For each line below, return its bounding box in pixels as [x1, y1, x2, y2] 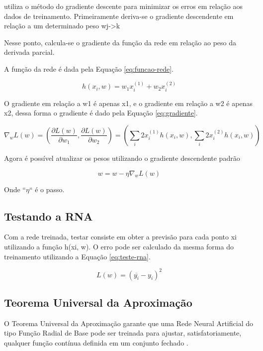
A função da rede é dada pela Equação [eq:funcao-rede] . [4, 63, 174, 74]
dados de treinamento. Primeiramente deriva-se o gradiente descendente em [4, 10, 234, 21]
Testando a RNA [4, 208, 93, 224]
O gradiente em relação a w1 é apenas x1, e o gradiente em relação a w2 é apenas [4, 98, 253, 108]
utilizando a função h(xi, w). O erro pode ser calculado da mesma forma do [4, 241, 234, 251]
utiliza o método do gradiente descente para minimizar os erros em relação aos [4, 1, 243, 11]
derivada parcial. [4, 47, 55, 57]
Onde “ [4, 184, 26, 194]
